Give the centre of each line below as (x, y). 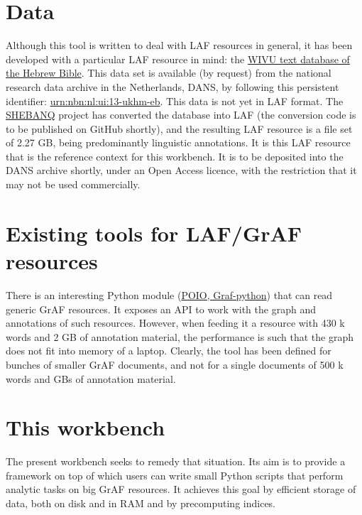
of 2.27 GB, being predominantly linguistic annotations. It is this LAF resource (178, 142)
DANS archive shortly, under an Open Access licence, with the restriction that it (181, 170)
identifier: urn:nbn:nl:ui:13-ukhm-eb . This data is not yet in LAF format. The (175, 101)
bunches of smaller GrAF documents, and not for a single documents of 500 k (175, 364)
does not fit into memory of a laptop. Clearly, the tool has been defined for (169, 351)
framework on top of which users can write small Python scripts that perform (175, 475)
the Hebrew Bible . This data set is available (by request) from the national (169, 73)
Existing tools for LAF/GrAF (154, 233)
